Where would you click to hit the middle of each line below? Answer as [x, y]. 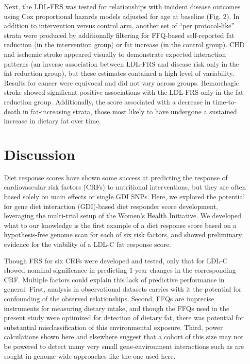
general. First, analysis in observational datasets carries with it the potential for [123, 289]
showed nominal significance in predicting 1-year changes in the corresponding [120, 270]
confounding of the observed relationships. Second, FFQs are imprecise [109, 298]
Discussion [40, 154]
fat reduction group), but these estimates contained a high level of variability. [119, 73]
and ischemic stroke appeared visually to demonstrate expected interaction [115, 54]
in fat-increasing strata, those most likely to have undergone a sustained [130, 111]
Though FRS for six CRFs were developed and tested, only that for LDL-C [116, 260]
